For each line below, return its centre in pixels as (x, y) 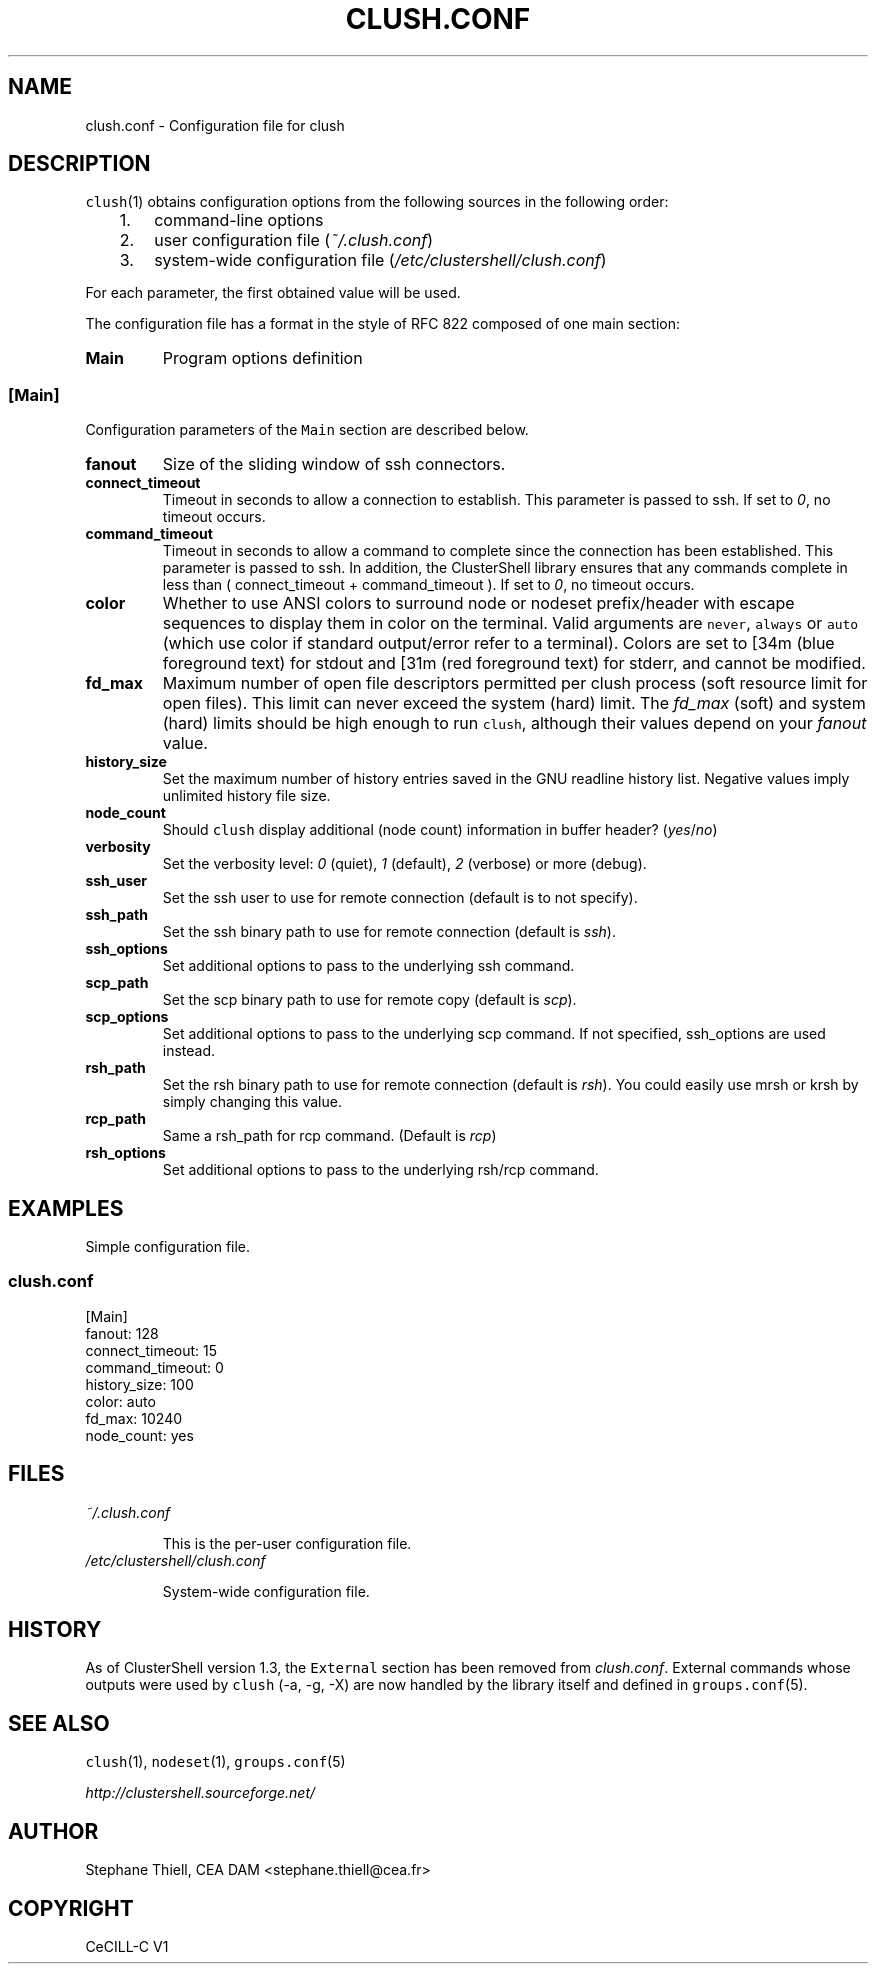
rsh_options (125, 1153)
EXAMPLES (66, 1208)
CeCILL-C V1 (127, 1946)
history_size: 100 (139, 1384)
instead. (189, 1051)
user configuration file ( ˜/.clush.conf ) (294, 240)
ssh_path (116, 915)
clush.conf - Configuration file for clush (215, 125)
